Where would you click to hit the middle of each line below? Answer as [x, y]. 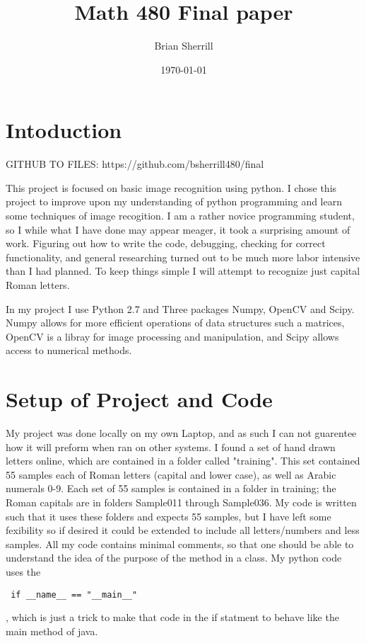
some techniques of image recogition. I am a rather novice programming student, [180, 216]
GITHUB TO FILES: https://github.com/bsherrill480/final [135, 164]
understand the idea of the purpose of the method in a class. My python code [174, 558]
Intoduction [64, 130]
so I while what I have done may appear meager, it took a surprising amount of [178, 229]
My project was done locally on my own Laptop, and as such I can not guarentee [181, 433]
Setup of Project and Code [139, 399]
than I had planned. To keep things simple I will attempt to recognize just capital [183, 271]
